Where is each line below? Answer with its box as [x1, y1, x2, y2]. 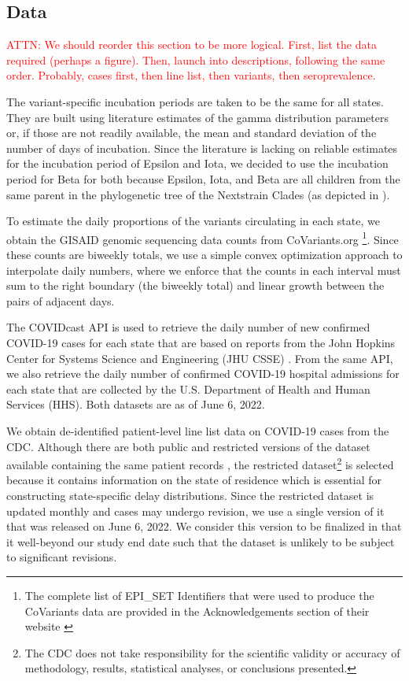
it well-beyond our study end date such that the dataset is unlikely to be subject [6, 533, 395, 550]
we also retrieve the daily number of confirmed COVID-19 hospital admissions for [6, 365, 400, 382]
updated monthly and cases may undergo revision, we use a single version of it [6, 502, 385, 519]
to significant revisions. [6, 549, 117, 565]
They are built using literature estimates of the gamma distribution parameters [6, 109, 389, 125]
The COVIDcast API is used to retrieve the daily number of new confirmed [6, 319, 370, 335]
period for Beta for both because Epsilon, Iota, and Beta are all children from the [6, 170, 400, 187]
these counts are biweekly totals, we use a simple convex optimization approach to [6, 246, 403, 262]
